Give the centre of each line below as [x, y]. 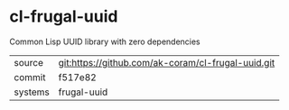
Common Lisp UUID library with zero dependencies [105, 41]
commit [30, 77]
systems [32, 92]
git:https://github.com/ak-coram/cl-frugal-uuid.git [167, 62]
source [28, 62]
